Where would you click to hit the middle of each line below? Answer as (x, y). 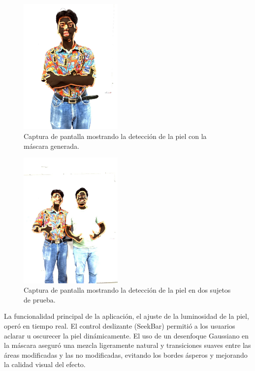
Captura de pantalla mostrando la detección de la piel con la (115, 136)
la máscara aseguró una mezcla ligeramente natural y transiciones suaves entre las (127, 345)
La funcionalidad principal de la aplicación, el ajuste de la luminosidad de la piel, (127, 316)
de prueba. (40, 299)
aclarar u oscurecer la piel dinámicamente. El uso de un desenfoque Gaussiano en (127, 335)
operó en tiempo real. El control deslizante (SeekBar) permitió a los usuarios (120, 325)
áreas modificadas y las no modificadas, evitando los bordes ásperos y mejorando (126, 354)
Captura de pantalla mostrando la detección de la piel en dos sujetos (127, 290)
